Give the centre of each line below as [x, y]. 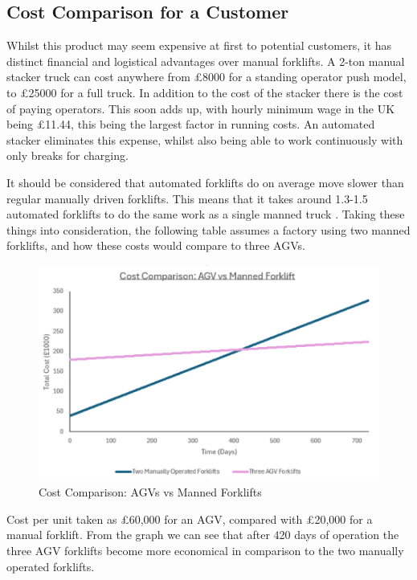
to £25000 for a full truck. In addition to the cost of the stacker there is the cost [205, 92]
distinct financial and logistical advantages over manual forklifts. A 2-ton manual [206, 61]
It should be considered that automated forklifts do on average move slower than [205, 182]
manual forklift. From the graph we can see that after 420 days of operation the [203, 535]
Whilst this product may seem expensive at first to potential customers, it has [199, 45]
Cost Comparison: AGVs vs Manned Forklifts [150, 492]
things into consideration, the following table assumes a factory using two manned [208, 229]
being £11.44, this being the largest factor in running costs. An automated [191, 124]
